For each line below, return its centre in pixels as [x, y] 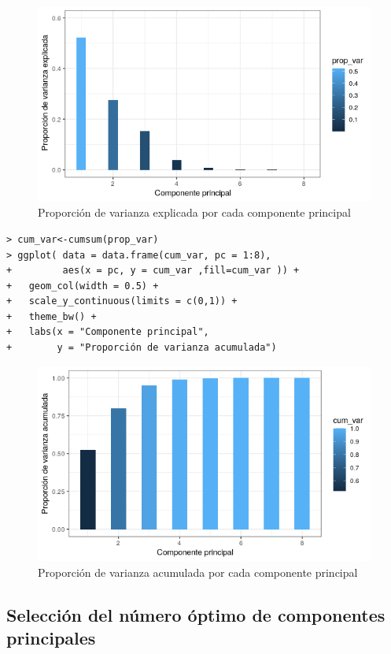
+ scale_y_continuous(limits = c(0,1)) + [122, 301]
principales [51, 638]
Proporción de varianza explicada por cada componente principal [194, 212]
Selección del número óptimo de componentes [196, 614]
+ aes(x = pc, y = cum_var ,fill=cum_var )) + [153, 271]
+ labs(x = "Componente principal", [108, 332]
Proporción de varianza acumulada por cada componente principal [198, 572]
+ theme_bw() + [52, 316]
